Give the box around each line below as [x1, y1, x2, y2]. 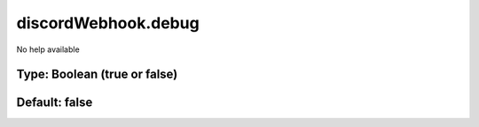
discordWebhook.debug [16, 13, 200, 33]
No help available [16, 44, 80, 55]
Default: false [16, 95, 93, 110]
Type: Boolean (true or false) [16, 67, 178, 82]
